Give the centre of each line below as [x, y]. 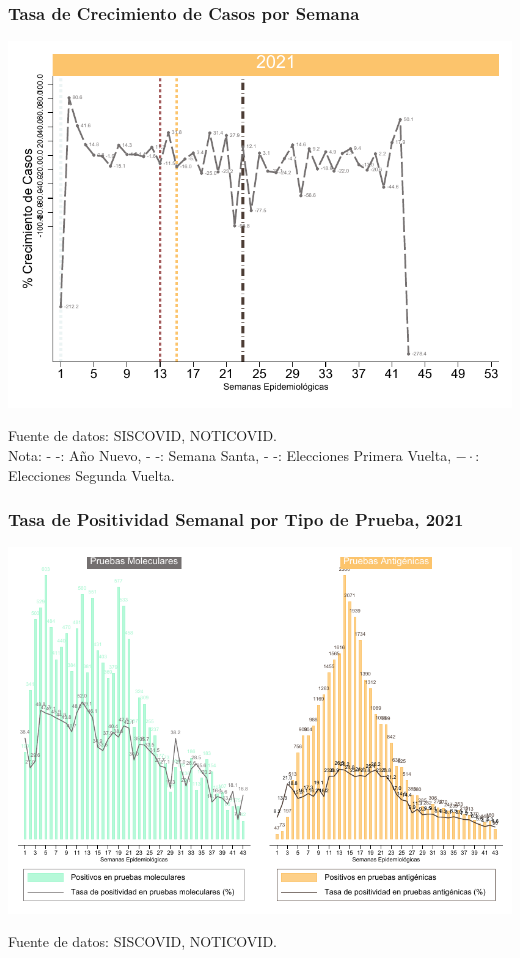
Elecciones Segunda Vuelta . [91, 474]
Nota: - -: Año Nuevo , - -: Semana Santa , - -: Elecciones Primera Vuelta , [230, 454]
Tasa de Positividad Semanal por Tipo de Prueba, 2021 [236, 519]
